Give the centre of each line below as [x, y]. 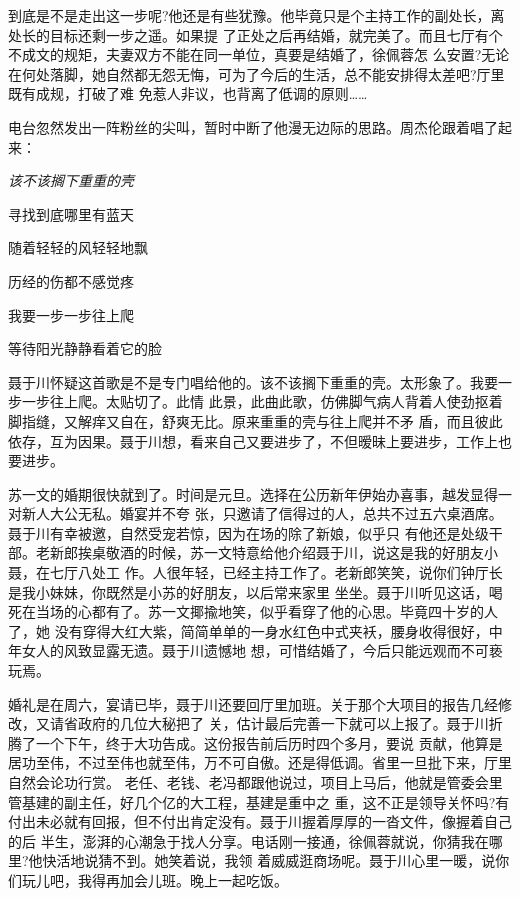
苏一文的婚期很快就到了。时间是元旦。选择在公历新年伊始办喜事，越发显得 [253, 493]
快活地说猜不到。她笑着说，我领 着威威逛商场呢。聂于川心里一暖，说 [269, 860]
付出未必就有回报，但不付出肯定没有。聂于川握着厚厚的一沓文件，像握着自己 [260, 821]
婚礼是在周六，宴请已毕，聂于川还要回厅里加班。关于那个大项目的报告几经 [253, 703]
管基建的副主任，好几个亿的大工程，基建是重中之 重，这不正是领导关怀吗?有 [259, 801]
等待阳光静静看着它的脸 [85, 348]
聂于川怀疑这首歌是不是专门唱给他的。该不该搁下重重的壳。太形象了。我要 [253, 381]
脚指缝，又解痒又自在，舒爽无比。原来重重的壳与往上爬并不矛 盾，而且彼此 [255, 420]
